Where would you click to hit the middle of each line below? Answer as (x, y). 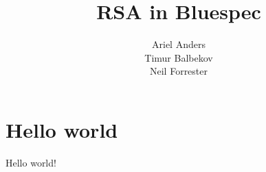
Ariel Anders (179, 44)
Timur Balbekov (179, 57)
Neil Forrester (179, 71)
